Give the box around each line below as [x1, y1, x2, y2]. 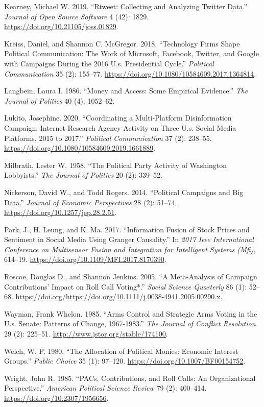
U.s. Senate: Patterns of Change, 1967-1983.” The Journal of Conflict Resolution [4, 318, 256, 329]
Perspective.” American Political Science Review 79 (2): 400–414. [4, 382, 207, 393]
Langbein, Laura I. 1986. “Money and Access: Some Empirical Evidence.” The [4, 85, 248, 96]
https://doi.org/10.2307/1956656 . [4, 393, 109, 403]
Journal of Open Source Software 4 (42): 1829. [4, 11, 149, 21]
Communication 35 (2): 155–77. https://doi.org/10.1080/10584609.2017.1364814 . [4, 68, 256, 79]
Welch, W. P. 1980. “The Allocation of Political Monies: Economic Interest [4, 345, 238, 356]
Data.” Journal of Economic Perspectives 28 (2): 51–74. [4, 197, 177, 207]
